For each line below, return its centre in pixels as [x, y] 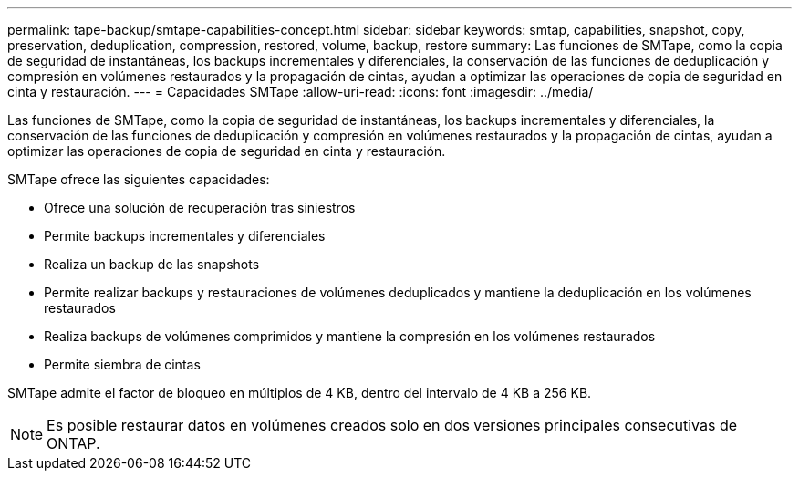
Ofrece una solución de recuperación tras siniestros [200, 208]
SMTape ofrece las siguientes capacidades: [139, 179]
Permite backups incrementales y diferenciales [185, 236]
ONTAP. [73, 443]
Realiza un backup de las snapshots [152, 264]
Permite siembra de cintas [122, 364]
